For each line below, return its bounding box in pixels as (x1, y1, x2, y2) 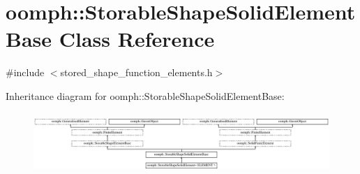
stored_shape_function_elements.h (60, 65, 213, 80)
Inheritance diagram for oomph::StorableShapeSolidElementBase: (6, 88, 285, 103)
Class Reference (59, 24, 215, 53)
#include (6, 65, 45, 80)
